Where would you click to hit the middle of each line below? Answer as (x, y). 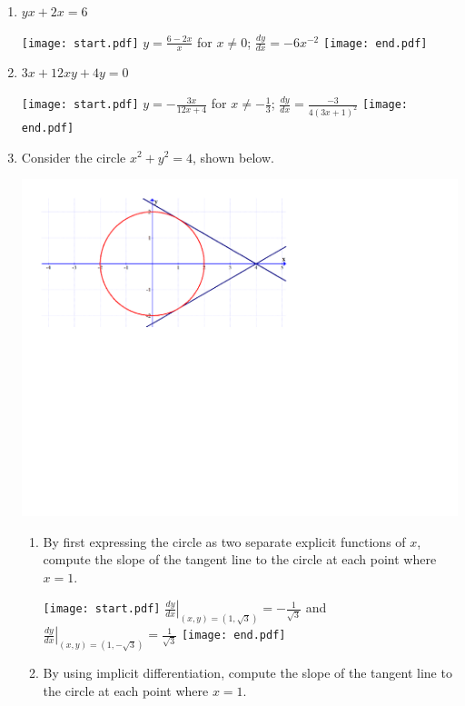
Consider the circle (74, 157)
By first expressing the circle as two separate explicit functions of (224, 541)
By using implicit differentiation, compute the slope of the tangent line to (247, 673)
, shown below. (233, 157)
